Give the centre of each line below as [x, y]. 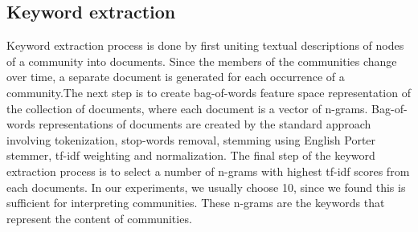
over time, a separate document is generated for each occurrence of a [176, 77]
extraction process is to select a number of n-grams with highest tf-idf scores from [208, 171]
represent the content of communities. [99, 218]
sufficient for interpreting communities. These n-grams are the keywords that [196, 203]
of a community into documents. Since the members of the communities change [202, 61]
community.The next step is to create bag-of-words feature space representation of [209, 92]
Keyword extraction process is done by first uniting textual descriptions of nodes [205, 45]
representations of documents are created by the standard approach [205, 124]
